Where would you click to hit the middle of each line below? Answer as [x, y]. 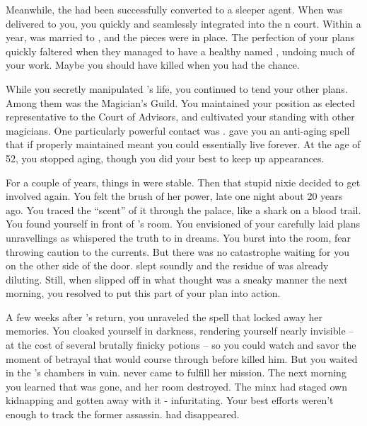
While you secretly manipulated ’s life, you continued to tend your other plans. [177, 88]
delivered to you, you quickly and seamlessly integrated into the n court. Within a [183, 23]
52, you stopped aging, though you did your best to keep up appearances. [165, 158]
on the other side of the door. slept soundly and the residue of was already [167, 265]
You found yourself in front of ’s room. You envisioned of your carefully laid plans [183, 224]
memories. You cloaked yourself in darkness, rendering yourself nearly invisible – [180, 331]
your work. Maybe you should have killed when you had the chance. [153, 65]
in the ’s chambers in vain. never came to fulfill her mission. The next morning [176, 372]
